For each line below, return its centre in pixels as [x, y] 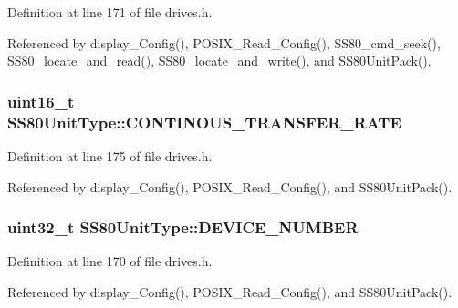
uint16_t [41, 101]
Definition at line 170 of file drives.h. [110, 261]
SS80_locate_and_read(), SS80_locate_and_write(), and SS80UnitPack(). [219, 61]
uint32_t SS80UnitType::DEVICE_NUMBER [183, 227]
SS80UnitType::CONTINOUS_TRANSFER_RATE [204, 122]
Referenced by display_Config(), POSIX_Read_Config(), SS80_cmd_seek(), [224, 42]
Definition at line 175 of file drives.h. [110, 155]
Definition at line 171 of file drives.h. [110, 12]
